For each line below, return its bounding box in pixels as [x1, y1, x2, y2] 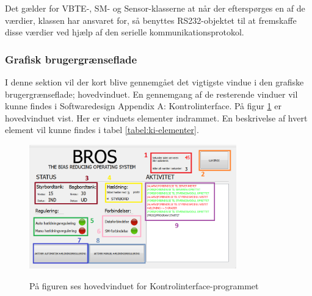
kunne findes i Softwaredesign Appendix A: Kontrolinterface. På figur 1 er [5, 99, 281, 112]
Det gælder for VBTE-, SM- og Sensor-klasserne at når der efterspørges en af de [5, 2, 305, 14]
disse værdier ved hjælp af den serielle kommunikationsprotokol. [5, 26, 244, 38]
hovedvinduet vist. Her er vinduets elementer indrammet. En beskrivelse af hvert [5, 111, 308, 124]
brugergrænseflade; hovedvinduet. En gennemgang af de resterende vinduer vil [5, 87, 298, 100]
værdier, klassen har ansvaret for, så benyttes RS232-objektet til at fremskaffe [5, 13, 297, 26]
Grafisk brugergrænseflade [5, 51, 137, 67]
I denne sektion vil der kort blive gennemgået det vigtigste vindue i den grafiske [5, 76, 304, 88]
